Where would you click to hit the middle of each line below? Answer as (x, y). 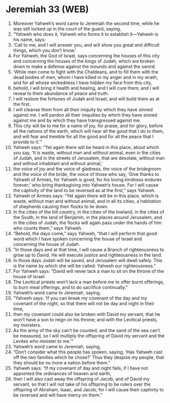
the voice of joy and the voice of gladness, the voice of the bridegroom (87, 169)
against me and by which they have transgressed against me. (77, 120)
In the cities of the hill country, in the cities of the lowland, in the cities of (89, 212)
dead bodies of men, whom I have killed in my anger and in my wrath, (86, 77)
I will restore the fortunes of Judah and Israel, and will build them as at (86, 99)
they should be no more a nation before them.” (61, 362)
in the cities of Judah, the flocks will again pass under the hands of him (87, 223)
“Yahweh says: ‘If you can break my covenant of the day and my (80, 298)
